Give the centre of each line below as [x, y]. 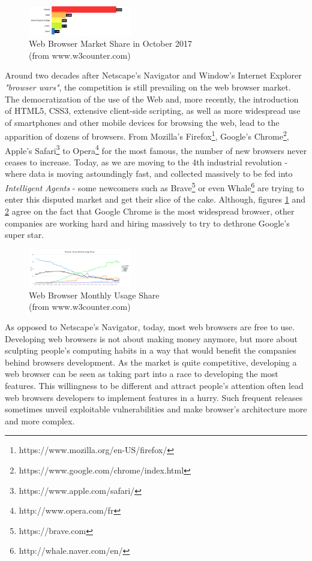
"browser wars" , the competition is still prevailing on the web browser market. [148, 87]
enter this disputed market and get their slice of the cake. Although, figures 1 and [155, 199]
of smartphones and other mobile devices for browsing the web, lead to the [142, 122]
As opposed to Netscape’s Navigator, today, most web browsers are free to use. [150, 327]
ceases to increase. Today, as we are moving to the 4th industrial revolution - [146, 162]
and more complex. [40, 420]
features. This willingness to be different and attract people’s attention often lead [154, 386]
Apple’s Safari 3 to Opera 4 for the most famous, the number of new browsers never [156, 149]
